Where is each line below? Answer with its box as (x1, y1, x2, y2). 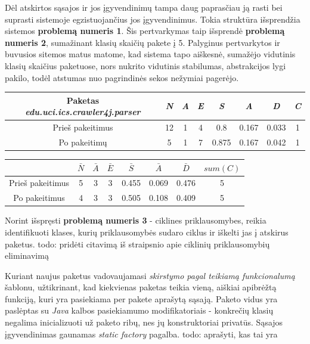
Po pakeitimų (58, 135, 107, 148)
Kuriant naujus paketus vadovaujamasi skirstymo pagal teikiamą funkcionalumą (5, 269, 295, 281)
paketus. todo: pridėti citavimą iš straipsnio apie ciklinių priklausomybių (5, 237, 270, 250)
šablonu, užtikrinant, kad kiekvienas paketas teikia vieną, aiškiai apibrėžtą (5, 281, 277, 293)
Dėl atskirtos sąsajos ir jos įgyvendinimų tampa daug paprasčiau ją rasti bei (5, 1, 283, 13)
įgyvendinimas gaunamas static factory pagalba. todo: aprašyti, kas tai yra (5, 327, 278, 340)
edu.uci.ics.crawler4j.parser (25, 106, 141, 118)
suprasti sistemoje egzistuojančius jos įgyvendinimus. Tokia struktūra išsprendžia (5, 13, 300, 25)
